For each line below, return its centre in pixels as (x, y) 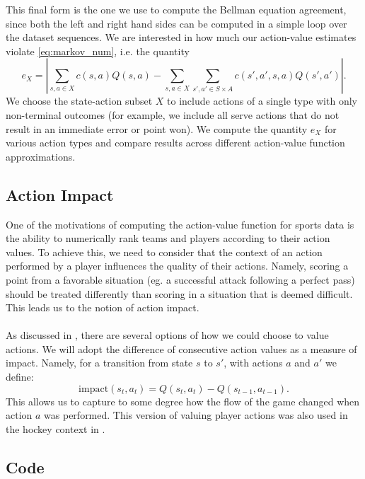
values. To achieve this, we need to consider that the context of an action (164, 252)
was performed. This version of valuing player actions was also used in (196, 415)
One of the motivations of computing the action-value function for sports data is (180, 224)
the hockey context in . (56, 428)
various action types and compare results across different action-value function (175, 143)
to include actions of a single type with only (262, 101)
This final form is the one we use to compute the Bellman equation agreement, (176, 9)
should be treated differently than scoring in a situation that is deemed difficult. (179, 293)
